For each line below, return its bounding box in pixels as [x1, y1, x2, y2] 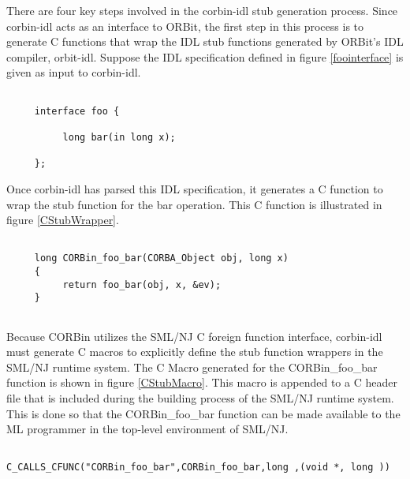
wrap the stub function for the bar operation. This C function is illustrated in [6, 196, 382, 212]
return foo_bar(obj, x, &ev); [62, 279, 222, 290]
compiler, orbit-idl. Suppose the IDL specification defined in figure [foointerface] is [6, 48, 404, 65]
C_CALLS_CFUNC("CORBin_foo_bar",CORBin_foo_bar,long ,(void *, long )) [6, 462, 390, 473]
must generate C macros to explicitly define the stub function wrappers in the [6, 343, 383, 360]
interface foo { [34, 105, 120, 117]
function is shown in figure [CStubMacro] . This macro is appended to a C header [6, 374, 397, 391]
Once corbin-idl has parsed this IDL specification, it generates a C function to [6, 180, 383, 196]
